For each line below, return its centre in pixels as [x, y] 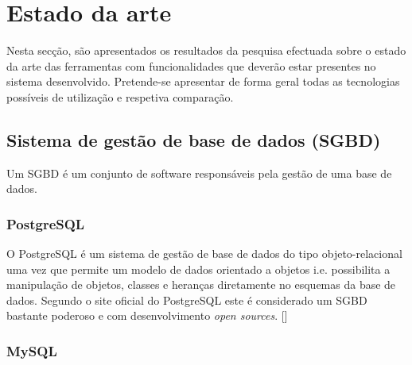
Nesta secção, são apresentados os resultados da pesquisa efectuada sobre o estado [206, 50]
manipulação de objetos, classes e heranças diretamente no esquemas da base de [201, 284]
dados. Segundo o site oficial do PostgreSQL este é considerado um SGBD [187, 300]
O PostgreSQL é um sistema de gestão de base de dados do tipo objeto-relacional [204, 254]
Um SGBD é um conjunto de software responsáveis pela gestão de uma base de [199, 173]
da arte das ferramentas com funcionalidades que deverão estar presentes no [191, 65]
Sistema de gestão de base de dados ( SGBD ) [194, 139]
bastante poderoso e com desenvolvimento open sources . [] [147, 315]
